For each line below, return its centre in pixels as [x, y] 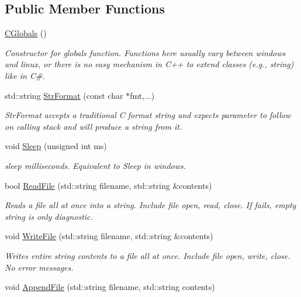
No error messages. [39, 267]
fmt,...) [142, 95]
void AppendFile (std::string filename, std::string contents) [110, 287]
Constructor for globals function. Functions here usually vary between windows [145, 52]
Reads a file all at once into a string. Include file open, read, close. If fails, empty [150, 205]
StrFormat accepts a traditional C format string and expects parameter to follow [148, 115]
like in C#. [25, 75]
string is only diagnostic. [49, 216]
